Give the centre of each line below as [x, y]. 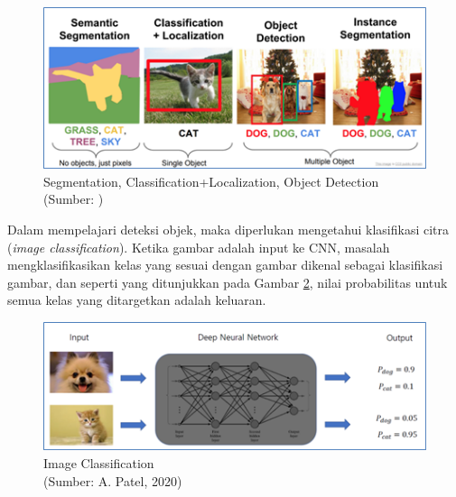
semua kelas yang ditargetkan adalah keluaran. [137, 300]
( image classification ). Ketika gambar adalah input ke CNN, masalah [199, 247]
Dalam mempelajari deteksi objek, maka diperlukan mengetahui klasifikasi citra [228, 229]
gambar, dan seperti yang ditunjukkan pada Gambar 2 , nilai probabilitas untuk [228, 282]
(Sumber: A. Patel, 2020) [113, 480]
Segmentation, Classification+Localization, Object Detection [211, 181]
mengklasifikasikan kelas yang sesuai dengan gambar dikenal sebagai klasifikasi [225, 265]
